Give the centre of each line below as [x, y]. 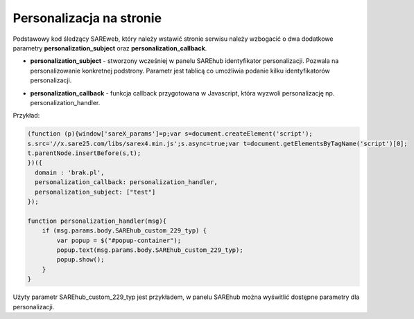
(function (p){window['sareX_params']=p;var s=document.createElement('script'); [170, 134]
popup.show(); [80, 260]
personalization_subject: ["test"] [95, 192]
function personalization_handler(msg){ [97, 221]
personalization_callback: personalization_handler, [126, 182]
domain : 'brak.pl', [70, 172]
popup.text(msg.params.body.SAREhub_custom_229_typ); [150, 250]
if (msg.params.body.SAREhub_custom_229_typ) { [124, 231]
